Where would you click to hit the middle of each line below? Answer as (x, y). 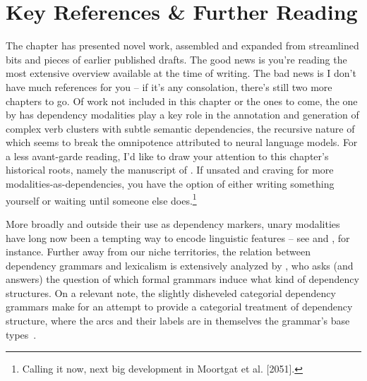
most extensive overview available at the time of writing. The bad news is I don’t (181, 73)
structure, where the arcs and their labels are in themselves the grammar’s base (178, 321)
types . (21, 334)
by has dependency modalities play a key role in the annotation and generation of (182, 115)
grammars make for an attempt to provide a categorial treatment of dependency (179, 307)
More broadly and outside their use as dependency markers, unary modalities (173, 223)
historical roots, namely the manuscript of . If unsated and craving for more (170, 170)
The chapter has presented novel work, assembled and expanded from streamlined (182, 46)
